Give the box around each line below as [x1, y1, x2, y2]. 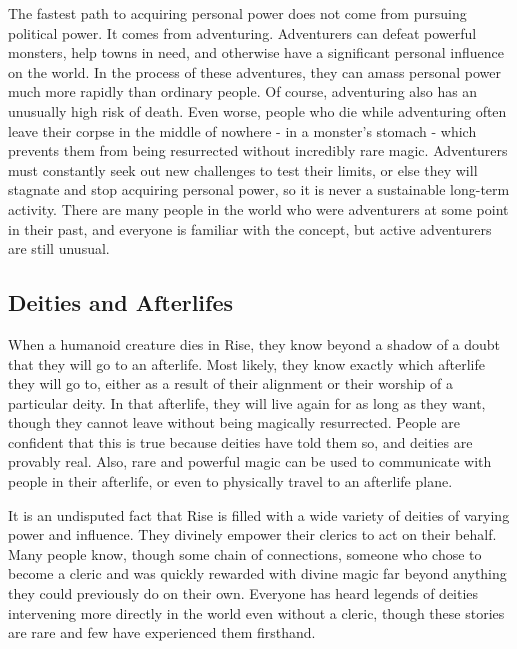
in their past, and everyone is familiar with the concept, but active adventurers [8, 218, 492, 239]
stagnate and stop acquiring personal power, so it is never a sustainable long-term [8, 179, 510, 200]
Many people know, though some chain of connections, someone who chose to [8, 543, 482, 564]
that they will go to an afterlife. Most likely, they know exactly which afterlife [8, 353, 485, 374]
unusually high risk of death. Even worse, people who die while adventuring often [8, 100, 507, 121]
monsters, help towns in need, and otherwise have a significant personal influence [8, 42, 505, 63]
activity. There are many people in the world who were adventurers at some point [8, 198, 509, 219]
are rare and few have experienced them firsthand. [8, 622, 316, 643]
